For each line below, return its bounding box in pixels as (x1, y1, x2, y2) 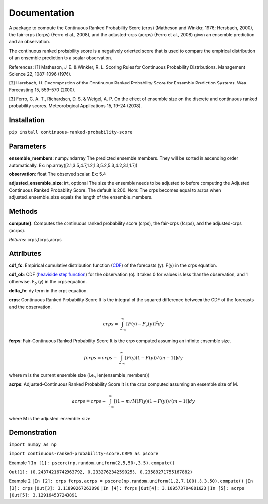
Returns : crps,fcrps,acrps (9, 236, 62, 242)
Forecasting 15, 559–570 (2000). (9, 87, 76, 93)
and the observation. (9, 304, 52, 310)
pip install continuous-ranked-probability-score (9, 129, 133, 135)
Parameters (9, 142, 46, 151)
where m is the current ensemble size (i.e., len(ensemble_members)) (9, 372, 150, 378)
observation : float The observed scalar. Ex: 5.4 (9, 171, 106, 177)
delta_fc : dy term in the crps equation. (9, 287, 88, 293)
